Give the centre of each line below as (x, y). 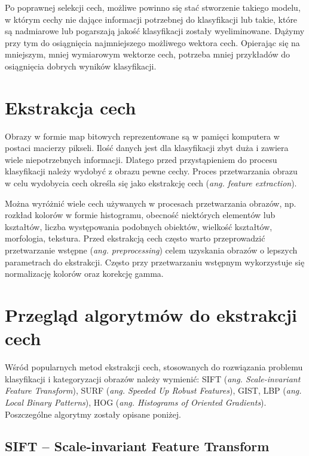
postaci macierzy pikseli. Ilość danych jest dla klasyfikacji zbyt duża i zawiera (147, 148)
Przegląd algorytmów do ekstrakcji (151, 315)
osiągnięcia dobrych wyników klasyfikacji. (81, 66)
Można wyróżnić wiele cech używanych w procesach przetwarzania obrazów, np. (151, 203)
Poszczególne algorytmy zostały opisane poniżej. (93, 414)
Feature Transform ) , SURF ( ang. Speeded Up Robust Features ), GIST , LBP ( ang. (153, 390)
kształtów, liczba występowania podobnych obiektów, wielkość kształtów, (139, 226)
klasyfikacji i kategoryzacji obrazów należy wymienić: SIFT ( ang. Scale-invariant (153, 378)
